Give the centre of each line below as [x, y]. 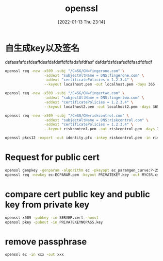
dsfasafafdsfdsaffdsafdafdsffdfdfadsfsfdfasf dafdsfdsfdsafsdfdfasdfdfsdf [79, 62]
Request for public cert [52, 157]
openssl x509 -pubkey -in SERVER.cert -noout [52, 217]
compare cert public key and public [78, 194]
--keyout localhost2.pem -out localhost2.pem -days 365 [102, 107]
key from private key [47, 204]
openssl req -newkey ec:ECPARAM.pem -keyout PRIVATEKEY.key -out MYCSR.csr [83, 175]
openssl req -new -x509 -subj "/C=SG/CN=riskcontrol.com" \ [67, 115]
